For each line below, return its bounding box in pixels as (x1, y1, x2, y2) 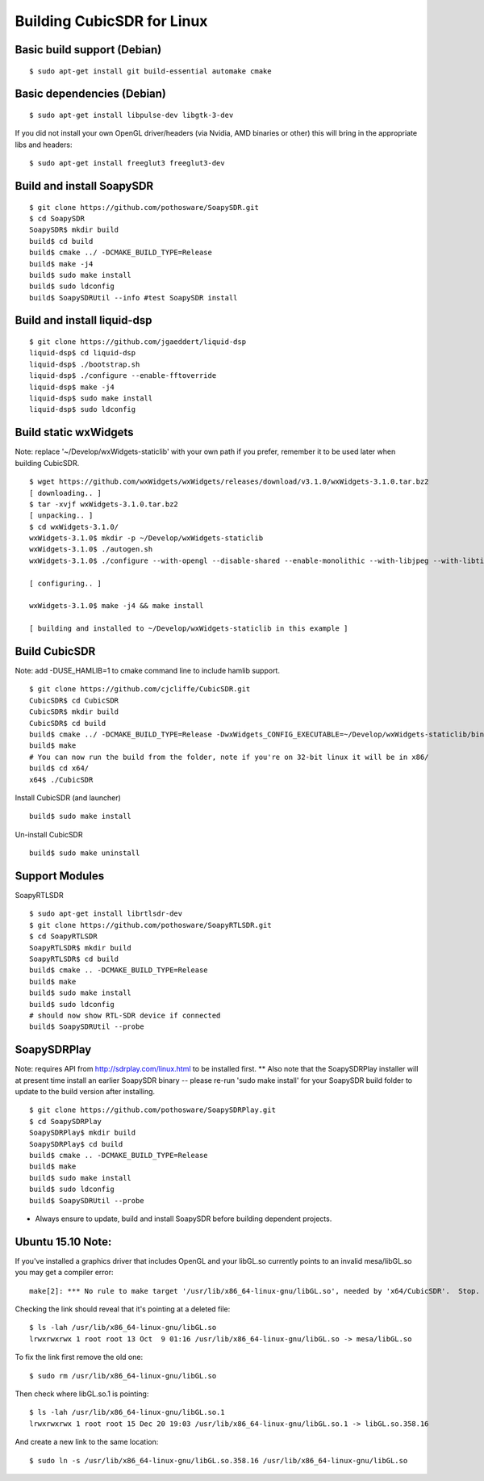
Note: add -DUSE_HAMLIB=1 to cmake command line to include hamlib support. (15, 666, 280, 676)
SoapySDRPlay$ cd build (29, 1139, 123, 1148)
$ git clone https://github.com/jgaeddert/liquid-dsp (29, 338, 246, 346)
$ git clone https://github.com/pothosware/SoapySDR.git (29, 203, 260, 212)
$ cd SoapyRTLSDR (29, 932, 98, 941)
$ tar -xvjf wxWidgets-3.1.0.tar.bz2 (29, 499, 179, 509)
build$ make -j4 (29, 259, 94, 268)
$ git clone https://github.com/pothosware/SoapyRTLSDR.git (29, 921, 272, 929)
